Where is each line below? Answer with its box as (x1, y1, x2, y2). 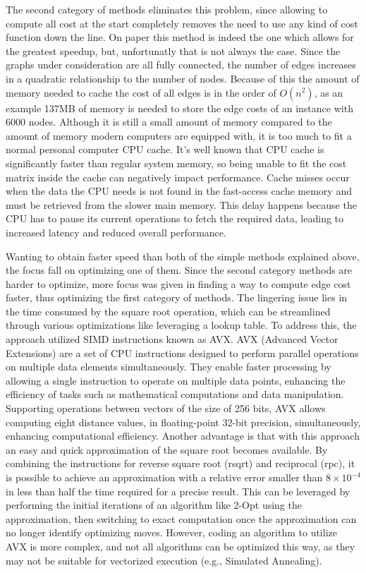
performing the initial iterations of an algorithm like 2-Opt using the (6, 497, 302, 512)
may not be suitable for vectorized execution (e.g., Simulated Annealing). (6, 553, 322, 567)
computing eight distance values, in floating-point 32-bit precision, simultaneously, (6, 414, 361, 429)
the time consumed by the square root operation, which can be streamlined (6, 303, 331, 318)
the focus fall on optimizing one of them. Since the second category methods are (6, 263, 353, 277)
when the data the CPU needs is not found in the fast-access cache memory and (6, 183, 352, 198)
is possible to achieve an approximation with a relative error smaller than (6, 470, 323, 484)
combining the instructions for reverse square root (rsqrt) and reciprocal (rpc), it (6, 456, 355, 471)
